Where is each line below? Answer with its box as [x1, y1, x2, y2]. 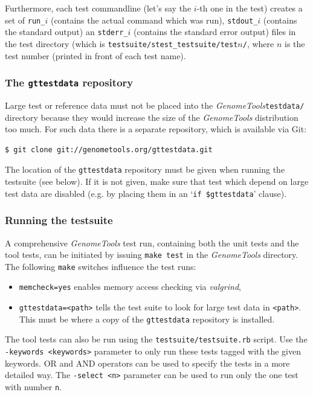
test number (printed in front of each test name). [5, 49, 186, 62]
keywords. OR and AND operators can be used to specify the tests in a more [5, 356, 290, 369]
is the [285, 37, 305, 50]
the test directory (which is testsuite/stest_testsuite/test [5, 37, 238, 50]
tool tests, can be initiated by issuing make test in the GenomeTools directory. [5, 248, 298, 261]
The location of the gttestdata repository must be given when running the [5, 163, 285, 176]
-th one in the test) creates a [196, 2, 303, 14]
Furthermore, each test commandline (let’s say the [5, 2, 192, 14]
